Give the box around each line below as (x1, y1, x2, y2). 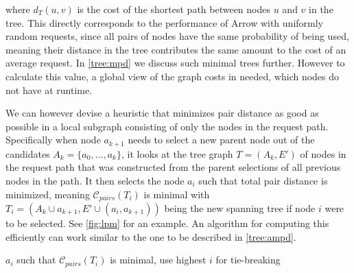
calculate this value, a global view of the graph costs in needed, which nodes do (5, 69, 340, 83)
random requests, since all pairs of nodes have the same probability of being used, (5, 29, 349, 43)
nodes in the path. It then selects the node (5, 173, 185, 187)
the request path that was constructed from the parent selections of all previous (5, 160, 341, 174)
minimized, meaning (5, 187, 90, 201)
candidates (5, 146, 50, 161)
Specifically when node (5, 132, 101, 147)
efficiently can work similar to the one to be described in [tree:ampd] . (5, 229, 296, 244)
